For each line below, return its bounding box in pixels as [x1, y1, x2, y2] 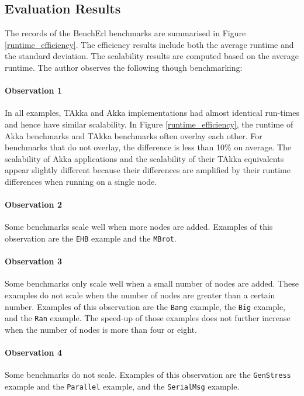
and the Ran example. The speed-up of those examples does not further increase [5, 312, 291, 324]
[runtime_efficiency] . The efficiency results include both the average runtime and [5, 38, 294, 50]
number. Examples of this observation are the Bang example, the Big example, [5, 300, 285, 312]
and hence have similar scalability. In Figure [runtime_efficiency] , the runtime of [5, 118, 293, 130]
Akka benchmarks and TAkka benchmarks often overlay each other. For [5, 129, 262, 142]
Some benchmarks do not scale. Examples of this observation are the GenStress [5, 369, 291, 381]
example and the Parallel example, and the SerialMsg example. [5, 380, 240, 392]
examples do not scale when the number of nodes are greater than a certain [5, 288, 275, 301]
